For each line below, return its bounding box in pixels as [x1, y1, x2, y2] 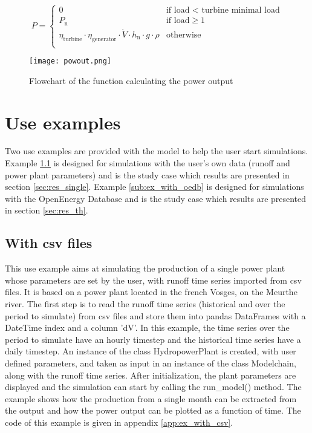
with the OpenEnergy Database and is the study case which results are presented [5, 192, 307, 204]
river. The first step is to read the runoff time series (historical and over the [5, 298, 285, 310]
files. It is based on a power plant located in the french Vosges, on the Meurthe [5, 285, 297, 298]
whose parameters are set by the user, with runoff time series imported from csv [5, 273, 302, 286]
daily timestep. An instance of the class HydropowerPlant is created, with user [5, 345, 296, 357]
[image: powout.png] [29, 57, 112, 66]
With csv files [5, 233, 93, 252]
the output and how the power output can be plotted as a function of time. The [5, 404, 301, 417]
